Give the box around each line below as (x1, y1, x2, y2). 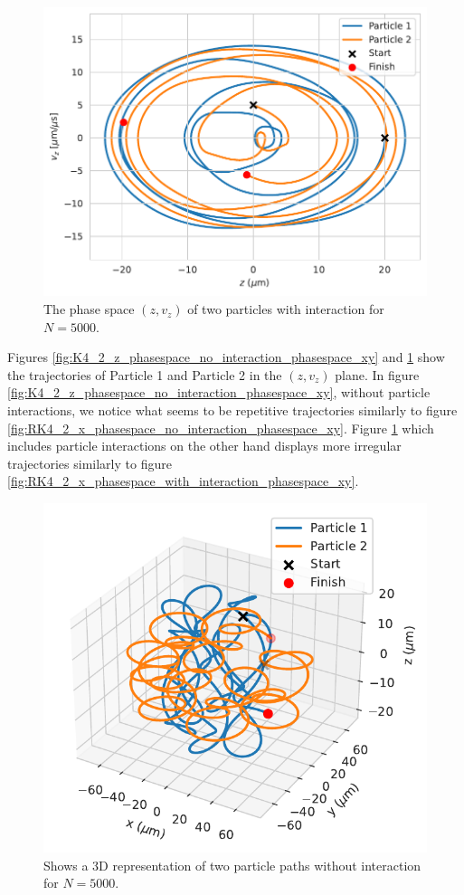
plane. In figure (335, 365, 420, 384)
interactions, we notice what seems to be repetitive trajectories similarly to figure (7, 401, 458, 420)
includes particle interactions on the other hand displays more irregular (7, 436, 402, 455)
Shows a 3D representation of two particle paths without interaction (43, 855, 421, 874)
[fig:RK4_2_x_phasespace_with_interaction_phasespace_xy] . (7, 471, 359, 490)
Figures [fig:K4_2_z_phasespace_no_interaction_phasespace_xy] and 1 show (7, 348, 445, 367)
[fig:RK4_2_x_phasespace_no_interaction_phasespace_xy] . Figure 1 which (7, 418, 434, 437)
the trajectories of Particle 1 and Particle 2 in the (7, 365, 282, 384)
